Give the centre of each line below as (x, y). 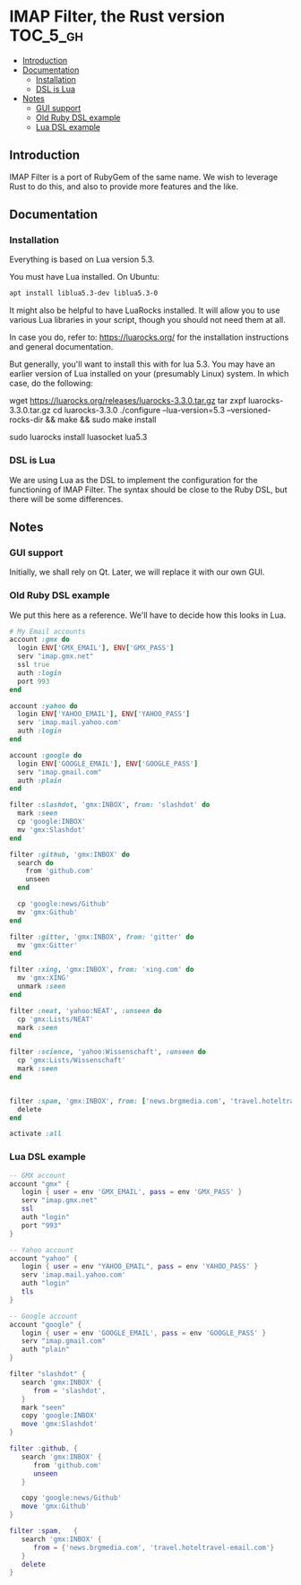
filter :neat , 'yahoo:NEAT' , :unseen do (86, 1010)
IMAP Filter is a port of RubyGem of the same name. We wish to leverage (144, 177)
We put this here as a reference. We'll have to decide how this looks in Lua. (148, 615)
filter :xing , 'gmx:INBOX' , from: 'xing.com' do (102, 970)
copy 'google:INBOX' (60, 1416)
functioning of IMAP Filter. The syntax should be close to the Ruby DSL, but (148, 489)
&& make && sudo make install (101, 420)
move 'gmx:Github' (56, 1507)
